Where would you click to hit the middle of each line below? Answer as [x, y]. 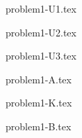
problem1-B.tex [39, 126]
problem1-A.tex [39, 79]
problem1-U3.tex [41, 56]
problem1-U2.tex [41, 32]
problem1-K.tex [39, 103]
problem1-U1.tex [41, 8]
